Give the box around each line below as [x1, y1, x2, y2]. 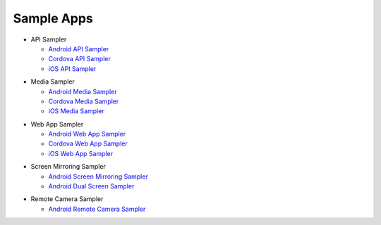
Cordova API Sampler [48, 55, 111, 63]
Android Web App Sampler [48, 130, 126, 139]
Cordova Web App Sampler [48, 139, 128, 148]
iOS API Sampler [48, 64, 97, 73]
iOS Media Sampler [48, 107, 105, 115]
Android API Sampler [48, 44, 109, 53]
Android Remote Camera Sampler [48, 205, 146, 213]
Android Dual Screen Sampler [48, 182, 135, 191]
